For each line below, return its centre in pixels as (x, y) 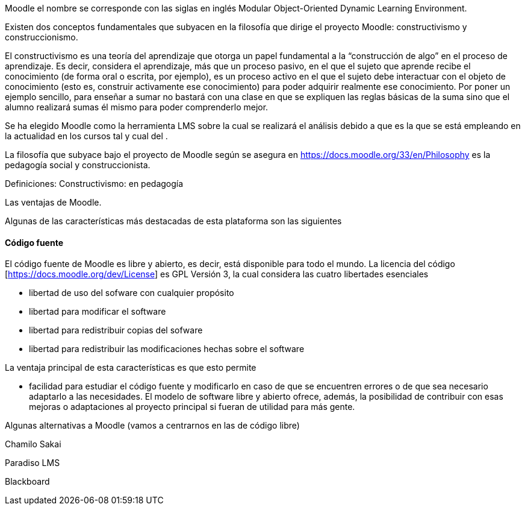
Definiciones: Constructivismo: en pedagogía (94, 184)
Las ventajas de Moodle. (53, 202)
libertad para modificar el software (98, 312)
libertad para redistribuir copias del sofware (116, 330)
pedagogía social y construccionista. (78, 165)
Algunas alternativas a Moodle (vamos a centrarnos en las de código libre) (152, 426)
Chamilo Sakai (33, 444)
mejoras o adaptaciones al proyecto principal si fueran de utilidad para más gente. (192, 407)
